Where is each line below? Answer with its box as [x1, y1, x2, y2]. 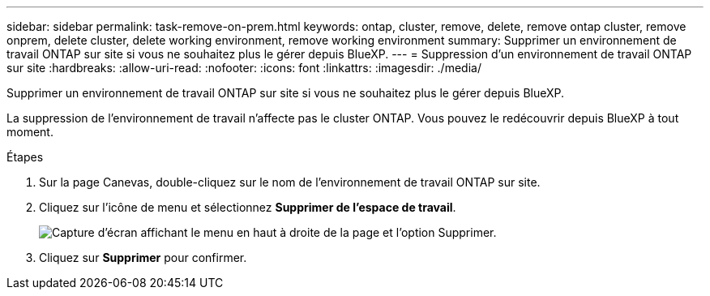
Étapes [6, 150, 44, 164]
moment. [6, 125, 53, 139]
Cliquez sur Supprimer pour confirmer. [39, 251, 247, 264]
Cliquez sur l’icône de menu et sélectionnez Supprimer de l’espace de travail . [39, 200, 456, 214]
